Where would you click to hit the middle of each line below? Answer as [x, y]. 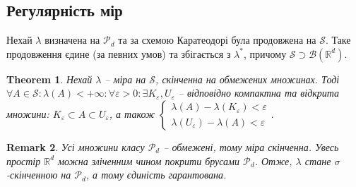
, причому [265, 53]
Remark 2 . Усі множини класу [76, 146]
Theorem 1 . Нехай [49, 79]
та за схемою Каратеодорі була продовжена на [217, 40]
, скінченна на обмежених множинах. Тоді [248, 79]
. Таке [338, 40]
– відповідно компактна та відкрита [259, 93]
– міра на [125, 79]
